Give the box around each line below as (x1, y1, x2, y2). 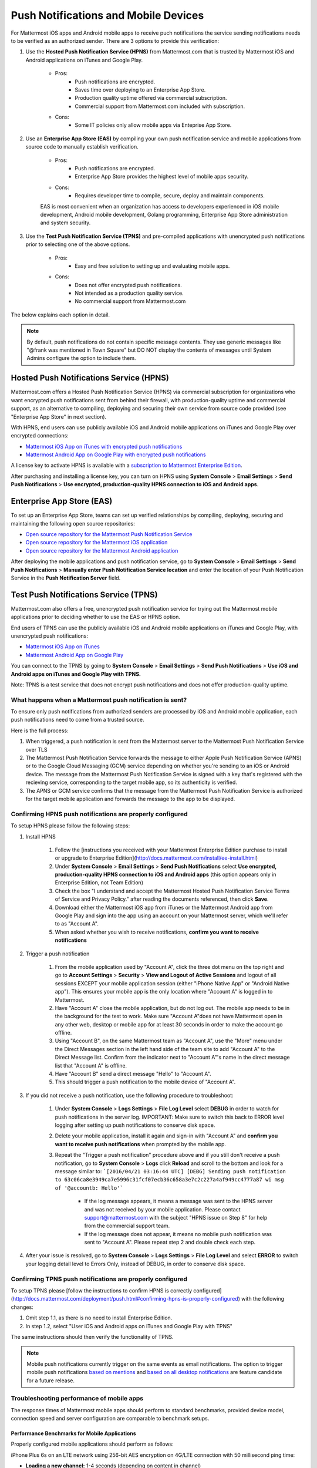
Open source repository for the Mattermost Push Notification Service (25, 530, 193, 537)
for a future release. (26, 1377, 75, 1384)
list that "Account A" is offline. (55, 1062, 127, 1069)
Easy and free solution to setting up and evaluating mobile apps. (75, 262, 230, 270)
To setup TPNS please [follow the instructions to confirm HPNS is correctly (11, 1287, 193, 1294)
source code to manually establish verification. (25, 143, 139, 150)
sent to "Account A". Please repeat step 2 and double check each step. (84, 1239, 255, 1246)
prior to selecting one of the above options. (25, 241, 130, 248)
